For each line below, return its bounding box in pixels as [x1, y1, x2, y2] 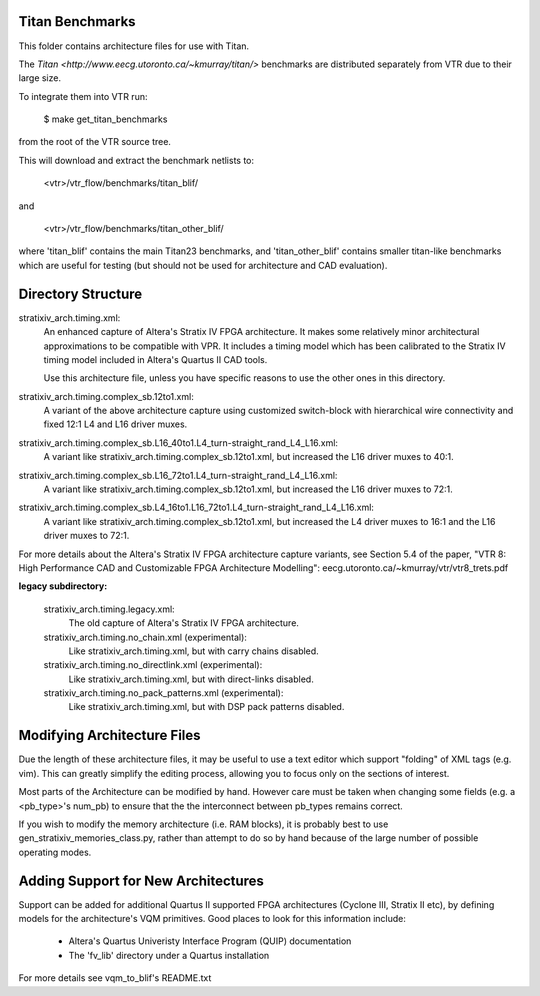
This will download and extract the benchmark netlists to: [18, 154, 255, 166]
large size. [18, 72, 62, 84]
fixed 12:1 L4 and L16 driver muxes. [43, 418, 188, 430]
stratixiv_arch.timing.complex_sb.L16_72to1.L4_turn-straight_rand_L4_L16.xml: [18, 469, 338, 481]
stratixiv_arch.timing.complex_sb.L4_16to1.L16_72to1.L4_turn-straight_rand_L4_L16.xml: [18, 501, 375, 514]
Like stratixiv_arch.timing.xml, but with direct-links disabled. [68, 673, 314, 685]
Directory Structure [18, 285, 143, 302]
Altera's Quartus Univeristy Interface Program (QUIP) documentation [68, 935, 352, 947]
